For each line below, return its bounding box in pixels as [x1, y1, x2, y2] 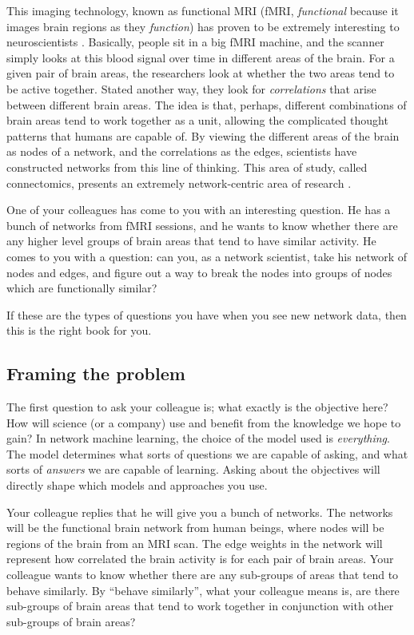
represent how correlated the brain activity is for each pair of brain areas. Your [6, 550, 394, 567]
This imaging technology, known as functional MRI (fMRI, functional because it [6, 2, 399, 18]
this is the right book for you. [6, 322, 152, 339]
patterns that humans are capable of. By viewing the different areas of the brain [6, 127, 400, 144]
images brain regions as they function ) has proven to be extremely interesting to [6, 18, 400, 34]
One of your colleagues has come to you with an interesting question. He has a [6, 201, 391, 218]
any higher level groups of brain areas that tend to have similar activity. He [6, 232, 376, 249]
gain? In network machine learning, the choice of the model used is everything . [6, 430, 390, 446]
